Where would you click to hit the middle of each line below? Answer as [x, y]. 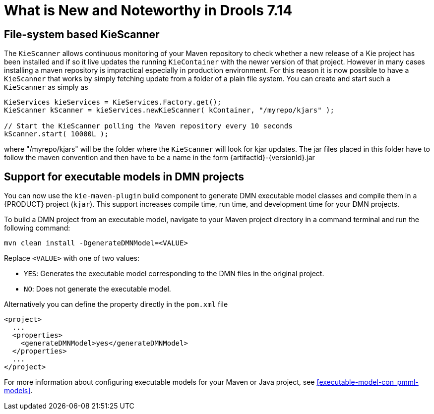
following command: [37, 228]
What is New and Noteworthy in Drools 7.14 [148, 10]
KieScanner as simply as [46, 87]
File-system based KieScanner [82, 34]
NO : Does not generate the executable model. [97, 289]
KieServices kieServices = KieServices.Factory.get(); [113, 102]
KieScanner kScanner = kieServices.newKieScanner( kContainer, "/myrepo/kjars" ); [169, 110]
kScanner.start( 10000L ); [56, 134]
